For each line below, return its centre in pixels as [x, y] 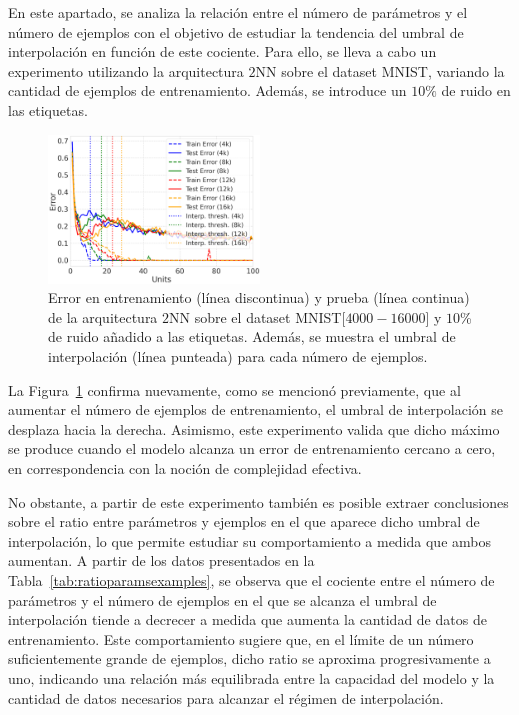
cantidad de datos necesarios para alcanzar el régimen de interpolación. [226, 697]
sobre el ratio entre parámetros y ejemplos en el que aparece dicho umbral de [244, 521]
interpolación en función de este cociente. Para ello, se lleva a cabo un [222, 51]
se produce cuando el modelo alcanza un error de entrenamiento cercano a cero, [252, 448]
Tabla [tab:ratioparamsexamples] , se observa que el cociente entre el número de [251, 579]
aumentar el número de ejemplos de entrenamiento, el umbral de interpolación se [255, 409]
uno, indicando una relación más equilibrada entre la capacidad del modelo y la [251, 677]
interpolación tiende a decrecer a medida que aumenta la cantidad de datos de [247, 619]
